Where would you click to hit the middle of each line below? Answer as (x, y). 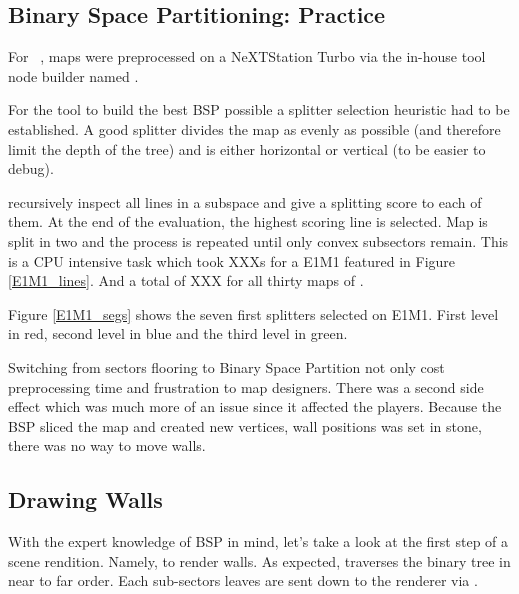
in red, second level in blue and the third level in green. (178, 333)
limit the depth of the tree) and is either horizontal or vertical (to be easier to (247, 148)
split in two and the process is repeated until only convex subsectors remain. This (258, 240)
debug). (31, 168)
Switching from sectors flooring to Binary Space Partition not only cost (226, 366)
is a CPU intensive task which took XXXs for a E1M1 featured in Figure (232, 260)
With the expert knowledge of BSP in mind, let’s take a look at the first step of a (258, 541)
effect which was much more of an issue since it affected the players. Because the (255, 406)
